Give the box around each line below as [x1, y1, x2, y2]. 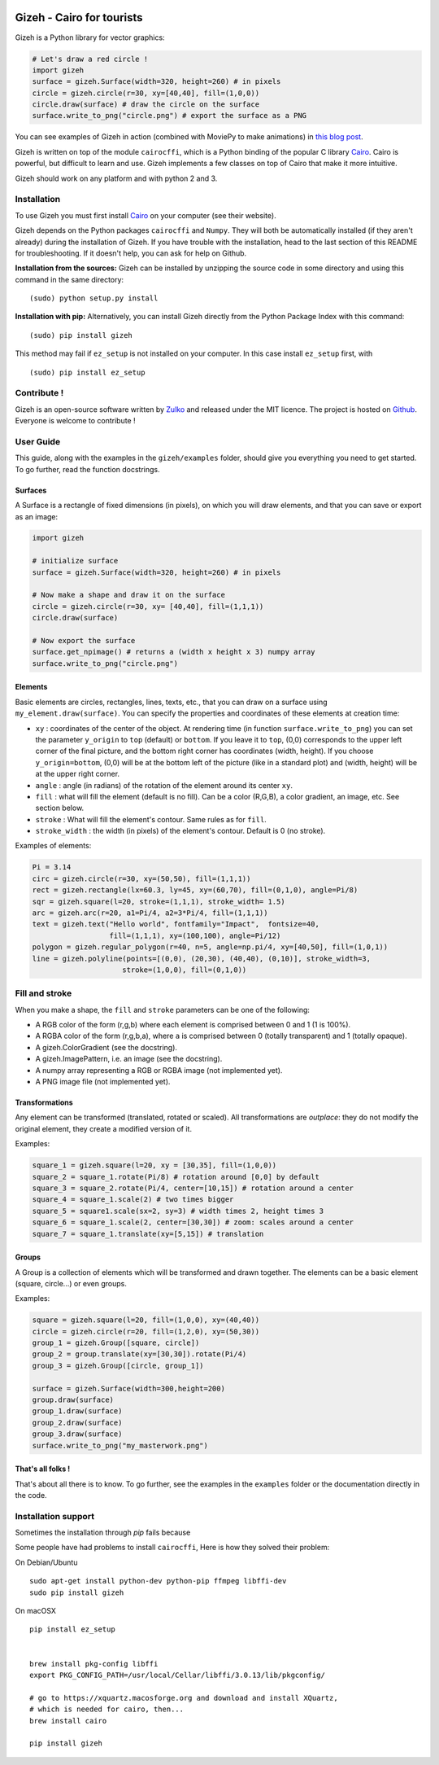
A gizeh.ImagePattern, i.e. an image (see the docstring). [35, 1054, 223, 1064]
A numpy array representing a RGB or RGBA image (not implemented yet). [35, 1065, 283, 1075]
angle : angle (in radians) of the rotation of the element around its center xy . [35, 780, 293, 790]
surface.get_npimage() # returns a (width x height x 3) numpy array [32, 647, 315, 657]
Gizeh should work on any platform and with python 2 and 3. [15, 173, 218, 183]
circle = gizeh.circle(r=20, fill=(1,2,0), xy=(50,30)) [32, 1327, 260, 1336]
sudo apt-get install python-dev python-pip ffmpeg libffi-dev [29, 1576, 287, 1586]
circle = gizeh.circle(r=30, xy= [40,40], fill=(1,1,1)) [32, 602, 264, 611]
